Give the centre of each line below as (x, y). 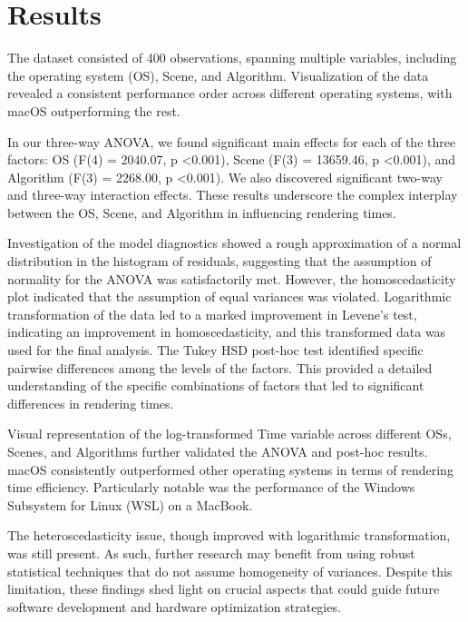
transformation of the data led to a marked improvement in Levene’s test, (212, 314)
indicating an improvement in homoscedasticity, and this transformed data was (227, 332)
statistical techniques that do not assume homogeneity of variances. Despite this (230, 571)
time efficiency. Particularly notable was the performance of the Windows (211, 487)
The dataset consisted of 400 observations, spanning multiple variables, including (232, 58)
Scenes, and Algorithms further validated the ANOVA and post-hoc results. (218, 451)
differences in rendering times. (91, 403)
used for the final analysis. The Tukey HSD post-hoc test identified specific (215, 350)
